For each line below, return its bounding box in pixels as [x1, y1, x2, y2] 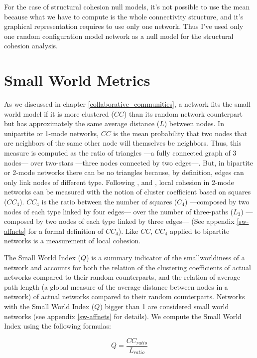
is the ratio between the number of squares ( [41, 196, 177, 207]
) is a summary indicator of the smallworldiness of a [86, 252, 245, 262]
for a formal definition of [28, 225, 104, 236]
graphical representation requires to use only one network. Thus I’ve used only [4, 21, 244, 31]
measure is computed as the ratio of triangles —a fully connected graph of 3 [4, 148, 237, 158]
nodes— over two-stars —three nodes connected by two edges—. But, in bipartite [4, 157, 254, 168]
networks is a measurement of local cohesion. [4, 235, 141, 246]
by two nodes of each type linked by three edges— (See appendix [36, 216, 235, 226]
